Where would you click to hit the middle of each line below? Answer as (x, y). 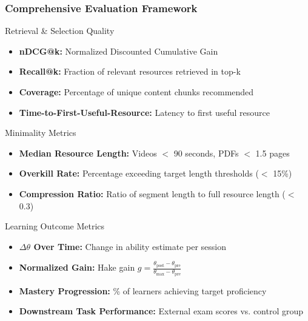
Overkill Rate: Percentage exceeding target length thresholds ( (139, 173)
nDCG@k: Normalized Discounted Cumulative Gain (119, 51)
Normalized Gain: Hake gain (77, 267)
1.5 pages (273, 153)
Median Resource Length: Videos (88, 153)
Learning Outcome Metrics (55, 226)
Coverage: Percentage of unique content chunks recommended (136, 92)
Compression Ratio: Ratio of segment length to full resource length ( (152, 193)
